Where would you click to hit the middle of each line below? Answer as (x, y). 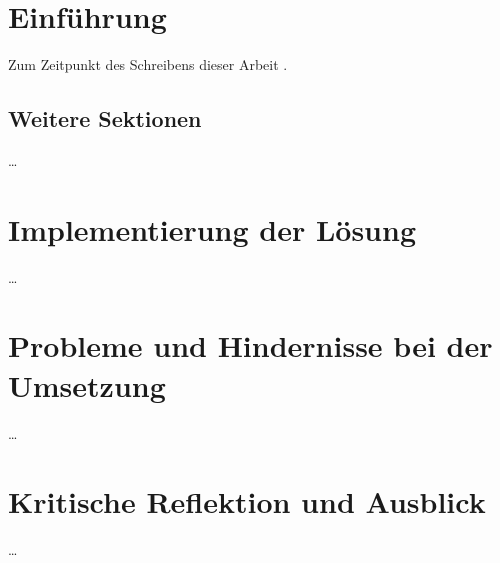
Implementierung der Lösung (212, 228)
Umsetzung (87, 384)
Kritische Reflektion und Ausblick (247, 501)
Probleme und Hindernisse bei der (250, 345)
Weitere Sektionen (105, 118)
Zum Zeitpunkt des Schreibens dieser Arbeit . (148, 64)
